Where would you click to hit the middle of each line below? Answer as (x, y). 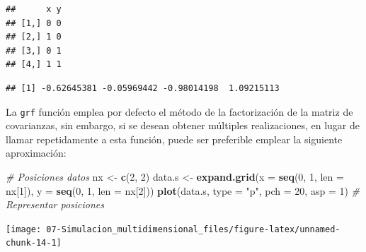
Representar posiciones (55, 204)
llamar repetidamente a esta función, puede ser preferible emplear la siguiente (174, 139)
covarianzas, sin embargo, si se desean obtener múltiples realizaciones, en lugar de (183, 125)
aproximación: (36, 153)
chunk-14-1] (34, 243)
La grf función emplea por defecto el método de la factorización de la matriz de (179, 111)
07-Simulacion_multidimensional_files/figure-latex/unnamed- (193, 229)
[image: (24, 229)
